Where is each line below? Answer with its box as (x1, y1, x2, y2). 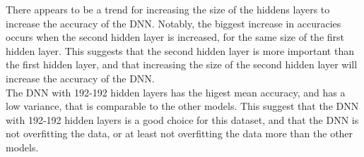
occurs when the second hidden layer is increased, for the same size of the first (6, 30, 345, 44)
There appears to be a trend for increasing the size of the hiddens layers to (6, 2, 330, 16)
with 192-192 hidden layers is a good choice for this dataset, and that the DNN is (6, 112, 359, 127)
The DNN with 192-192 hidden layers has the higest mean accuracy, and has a (6, 84, 346, 99)
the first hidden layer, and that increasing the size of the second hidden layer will (6, 57, 358, 72)
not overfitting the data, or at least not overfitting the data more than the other (6, 126, 353, 141)
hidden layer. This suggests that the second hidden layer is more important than (6, 43, 354, 58)
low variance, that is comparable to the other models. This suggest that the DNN (6, 99, 359, 113)
